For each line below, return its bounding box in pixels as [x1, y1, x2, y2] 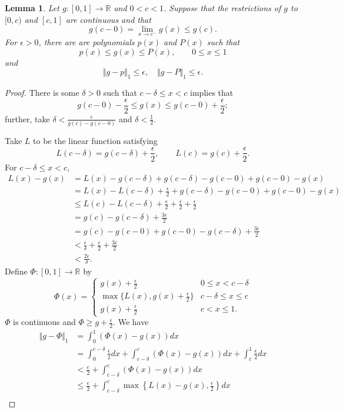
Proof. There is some [5, 86, 79, 98]
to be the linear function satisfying [33, 134, 158, 146]
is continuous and [13, 316, 76, 328]
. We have [113, 316, 149, 328]
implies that [190, 86, 234, 98]
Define [5, 265, 28, 277]
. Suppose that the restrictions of [163, 2, 281, 14]
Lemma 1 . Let [5, 2, 59, 14]
